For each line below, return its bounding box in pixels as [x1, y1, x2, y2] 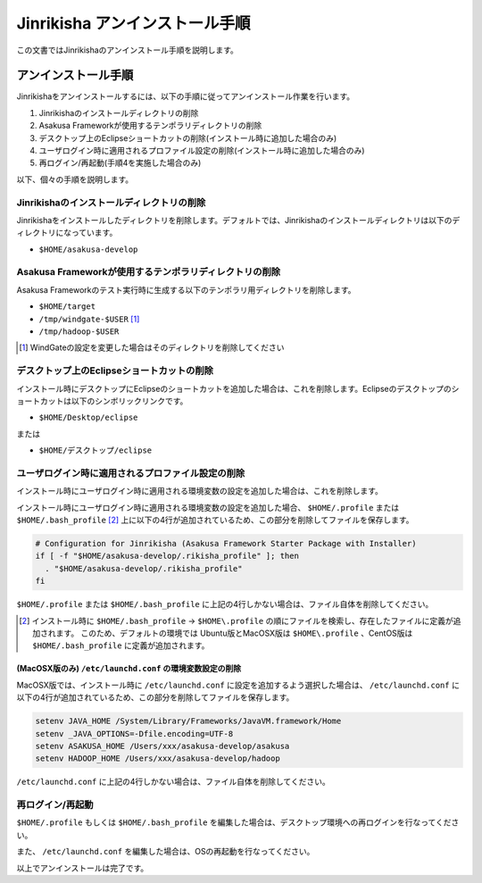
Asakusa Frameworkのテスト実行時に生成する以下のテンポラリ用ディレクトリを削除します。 [16, 284, 356, 295]
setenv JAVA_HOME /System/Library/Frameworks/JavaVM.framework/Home [35, 716, 342, 727]
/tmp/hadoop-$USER [38, 327, 120, 337]
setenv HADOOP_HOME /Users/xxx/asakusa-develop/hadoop [35, 754, 280, 763]
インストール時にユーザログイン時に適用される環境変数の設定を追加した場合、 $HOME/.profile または [16, 502, 400, 512]
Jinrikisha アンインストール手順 [16, 13, 251, 33]
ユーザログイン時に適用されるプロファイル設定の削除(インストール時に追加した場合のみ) [38, 146, 365, 156]
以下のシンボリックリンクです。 [71, 396, 188, 406]
